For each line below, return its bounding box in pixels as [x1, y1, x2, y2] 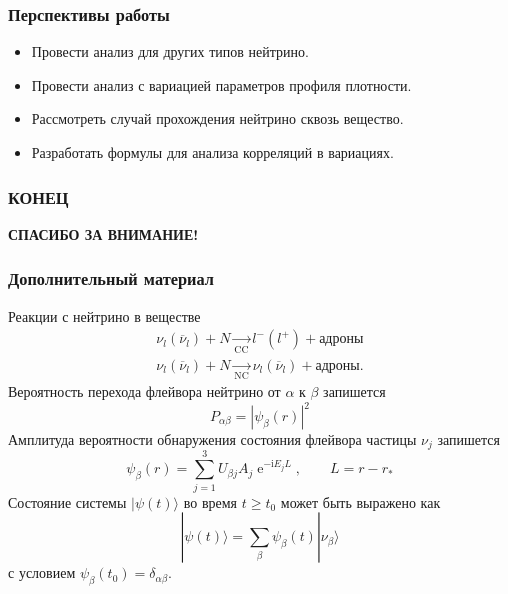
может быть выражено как [280, 491, 441, 512]
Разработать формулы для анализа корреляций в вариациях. [31, 142, 394, 162]
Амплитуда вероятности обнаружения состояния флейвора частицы [8, 429, 417, 450]
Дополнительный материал [8, 266, 214, 291]
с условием [8, 562, 76, 583]
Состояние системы [8, 491, 127, 512]
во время [183, 491, 238, 512]
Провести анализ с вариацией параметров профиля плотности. [31, 74, 412, 95]
